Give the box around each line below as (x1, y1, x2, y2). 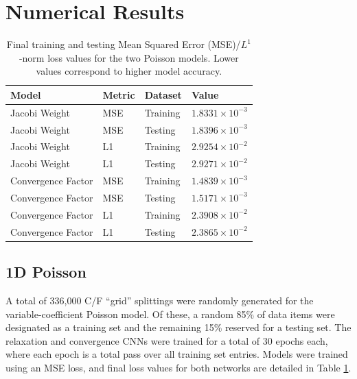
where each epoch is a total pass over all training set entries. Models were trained (5, 347, 348, 361)
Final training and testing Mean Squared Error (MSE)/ (6, 37, 241, 51)
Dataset (144, 87, 182, 101)
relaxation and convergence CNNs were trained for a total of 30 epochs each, (5, 333, 328, 347)
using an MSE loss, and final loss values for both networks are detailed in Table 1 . (5, 360, 352, 374)
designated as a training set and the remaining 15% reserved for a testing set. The (5, 320, 352, 334)
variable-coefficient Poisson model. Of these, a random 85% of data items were (5, 306, 335, 321)
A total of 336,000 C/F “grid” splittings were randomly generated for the (5, 293, 314, 307)
